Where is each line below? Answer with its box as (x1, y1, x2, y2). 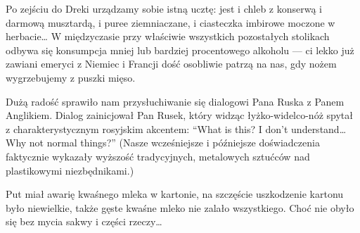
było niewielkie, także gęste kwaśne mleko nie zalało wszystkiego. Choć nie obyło (6, 200, 354, 215)
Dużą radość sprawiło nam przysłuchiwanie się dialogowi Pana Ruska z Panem (6, 94, 345, 108)
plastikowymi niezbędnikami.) (6, 163, 134, 177)
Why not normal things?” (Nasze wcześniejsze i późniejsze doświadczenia (6, 135, 320, 150)
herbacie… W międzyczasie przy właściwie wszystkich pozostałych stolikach (6, 29, 330, 44)
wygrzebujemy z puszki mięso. (6, 70, 136, 84)
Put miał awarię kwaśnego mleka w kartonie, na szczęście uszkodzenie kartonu (6, 187, 344, 201)
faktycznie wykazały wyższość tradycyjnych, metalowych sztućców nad (6, 149, 310, 163)
